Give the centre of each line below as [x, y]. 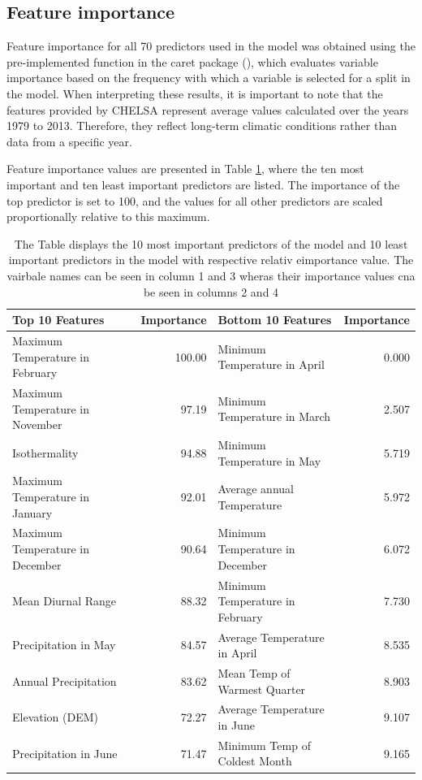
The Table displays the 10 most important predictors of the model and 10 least [211, 243]
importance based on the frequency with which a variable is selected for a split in [209, 78]
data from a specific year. [69, 141]
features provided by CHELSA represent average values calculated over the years [208, 109]
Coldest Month [255, 761]
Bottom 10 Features [275, 320]
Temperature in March [274, 416]
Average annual [256, 489]
